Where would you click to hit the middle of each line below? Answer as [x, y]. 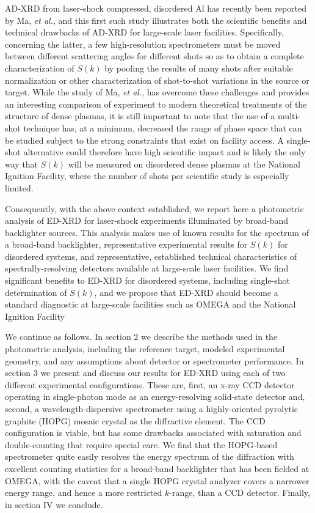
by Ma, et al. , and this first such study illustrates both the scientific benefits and [156, 20]
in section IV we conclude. [54, 504]
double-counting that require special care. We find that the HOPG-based [141, 444]
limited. [19, 187]
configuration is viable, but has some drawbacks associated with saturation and [153, 433]
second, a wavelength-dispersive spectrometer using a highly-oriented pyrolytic [152, 408]
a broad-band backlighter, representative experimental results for [126, 244]
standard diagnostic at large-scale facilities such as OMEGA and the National [150, 304]
